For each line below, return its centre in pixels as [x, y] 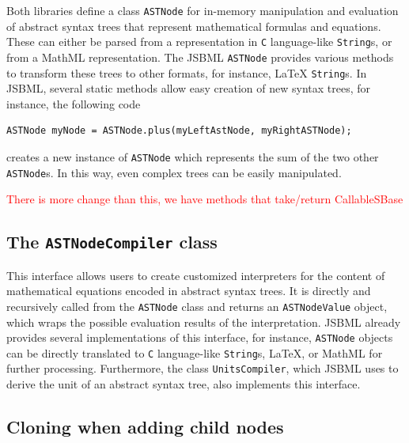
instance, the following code [74, 103]
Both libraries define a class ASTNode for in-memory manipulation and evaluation [203, 10]
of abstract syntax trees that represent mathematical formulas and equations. [194, 26]
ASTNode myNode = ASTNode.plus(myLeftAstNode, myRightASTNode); [179, 131]
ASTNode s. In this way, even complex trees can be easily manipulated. [174, 172]
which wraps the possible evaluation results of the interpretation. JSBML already [204, 322]
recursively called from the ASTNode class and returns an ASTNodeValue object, [197, 306]
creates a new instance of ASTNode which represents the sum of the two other [193, 157]
